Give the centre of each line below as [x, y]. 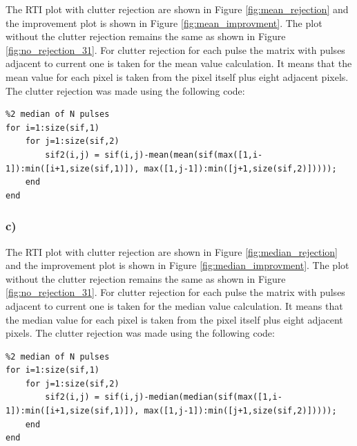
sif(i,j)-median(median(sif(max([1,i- [193, 397]
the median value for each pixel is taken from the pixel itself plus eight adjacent [174, 319]
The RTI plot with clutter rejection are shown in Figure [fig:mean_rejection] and [177, 9]
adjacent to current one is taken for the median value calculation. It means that [174, 305]
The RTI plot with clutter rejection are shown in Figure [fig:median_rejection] [172, 251]
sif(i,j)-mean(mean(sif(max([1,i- [184, 155]
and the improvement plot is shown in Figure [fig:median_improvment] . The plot [177, 265]
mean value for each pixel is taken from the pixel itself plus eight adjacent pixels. [177, 76]
